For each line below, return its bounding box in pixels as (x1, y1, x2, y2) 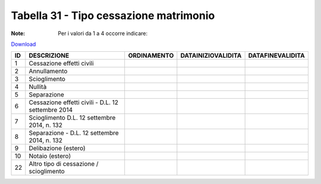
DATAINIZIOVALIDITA (180, 51, 242, 60)
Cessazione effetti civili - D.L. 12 (29, 98, 119, 107)
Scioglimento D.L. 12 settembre (29, 114, 116, 122)
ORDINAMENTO (128, 51, 174, 60)
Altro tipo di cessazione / (29, 160, 99, 168)
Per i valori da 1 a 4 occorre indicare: (58, 30, 148, 37)
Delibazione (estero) (29, 144, 86, 152)
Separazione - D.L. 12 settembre (29, 129, 119, 137)
